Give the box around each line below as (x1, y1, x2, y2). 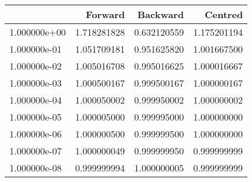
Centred (204, 8, 243, 21)
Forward (86, 8, 125, 21)
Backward (137, 8, 184, 21)
